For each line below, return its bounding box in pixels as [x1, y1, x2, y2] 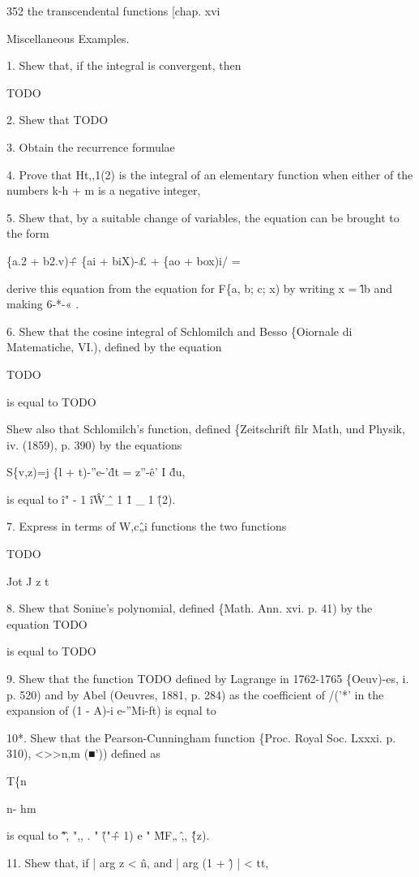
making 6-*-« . [6, 295, 79, 312]
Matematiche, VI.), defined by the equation [6, 338, 222, 355]
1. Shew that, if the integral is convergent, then [6, 57, 242, 74]
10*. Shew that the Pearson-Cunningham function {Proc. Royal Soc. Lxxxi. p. [6, 729, 396, 746]
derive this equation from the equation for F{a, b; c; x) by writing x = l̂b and [6, 279, 393, 296]
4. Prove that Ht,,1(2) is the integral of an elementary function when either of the [6, 166, 413, 183]
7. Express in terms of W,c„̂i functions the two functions [6, 518, 287, 535]
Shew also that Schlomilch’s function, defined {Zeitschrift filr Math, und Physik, [6, 420, 405, 437]
